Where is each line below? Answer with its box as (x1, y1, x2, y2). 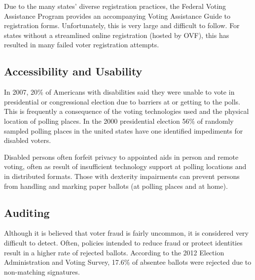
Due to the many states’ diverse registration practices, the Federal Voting (4, 1, 226, 11)
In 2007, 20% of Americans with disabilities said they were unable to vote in (4, 87, 235, 97)
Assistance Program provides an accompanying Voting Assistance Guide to (4, 10, 231, 21)
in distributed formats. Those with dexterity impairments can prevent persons (4, 171, 240, 181)
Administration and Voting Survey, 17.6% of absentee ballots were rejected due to (4, 257, 252, 267)
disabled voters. (4, 135, 51, 145)
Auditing (4, 205, 50, 220)
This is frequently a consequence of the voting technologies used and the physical (4, 106, 249, 116)
